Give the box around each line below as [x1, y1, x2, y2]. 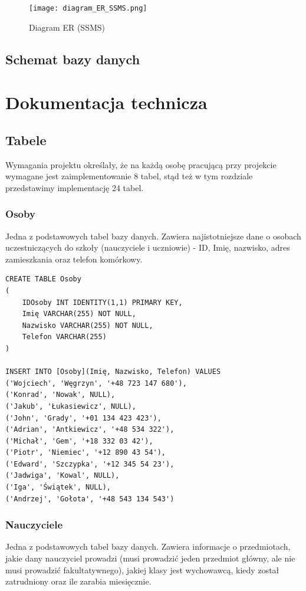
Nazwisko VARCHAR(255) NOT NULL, [22, 321, 153, 330]
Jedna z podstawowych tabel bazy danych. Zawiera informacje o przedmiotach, [5, 540, 291, 553]
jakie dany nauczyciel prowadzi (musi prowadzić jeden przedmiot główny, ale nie [5, 552, 295, 564]
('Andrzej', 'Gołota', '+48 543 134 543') [5, 494, 175, 503]
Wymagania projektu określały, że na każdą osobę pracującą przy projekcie [5, 158, 277, 170]
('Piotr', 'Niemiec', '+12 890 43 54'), [5, 448, 166, 457]
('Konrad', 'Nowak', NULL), [5, 390, 116, 399]
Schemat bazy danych [5, 50, 140, 68]
